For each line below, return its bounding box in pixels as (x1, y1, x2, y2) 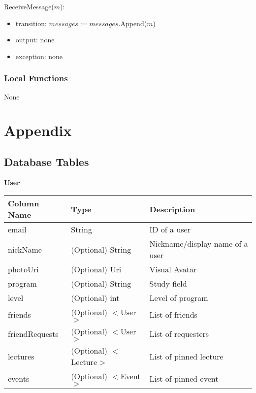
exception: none (15, 51, 63, 61)
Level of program (149, 292, 208, 304)
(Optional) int (71, 292, 120, 304)
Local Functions (4, 72, 68, 84)
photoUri (8, 263, 39, 275)
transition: (15, 18, 47, 28)
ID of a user (149, 224, 191, 235)
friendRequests (8, 328, 59, 340)
